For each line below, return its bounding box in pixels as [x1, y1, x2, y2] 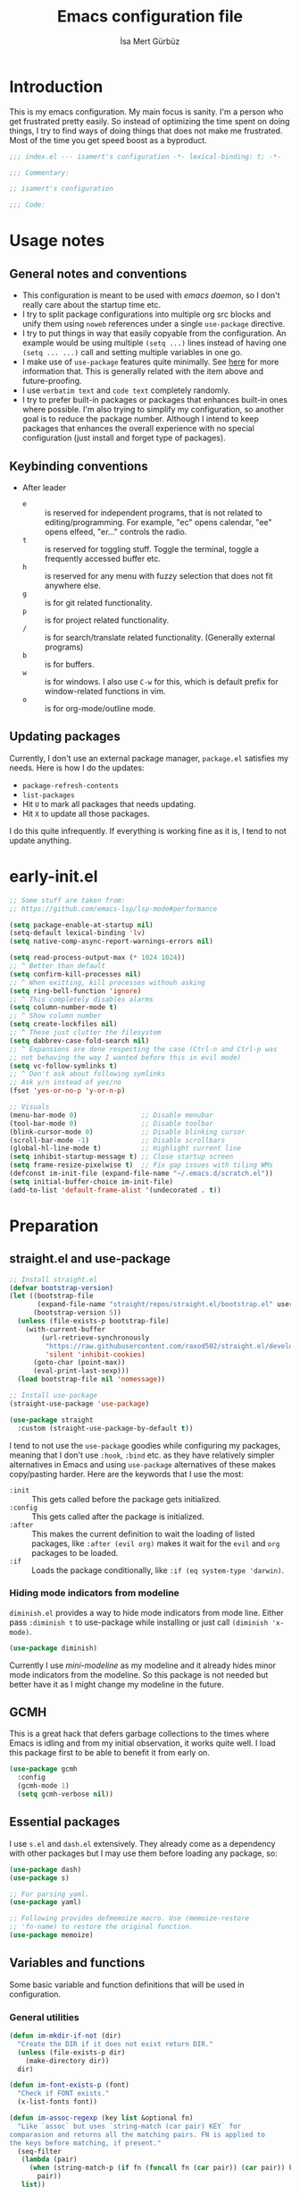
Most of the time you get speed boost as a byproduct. [9, 134, 207, 145]
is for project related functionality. [44, 615, 170, 625]
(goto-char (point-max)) [32, 1358, 126, 1367]
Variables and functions [9, 1955, 146, 1970]
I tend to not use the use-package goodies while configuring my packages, [9, 1440, 281, 1450]
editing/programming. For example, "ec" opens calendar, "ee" [44, 517, 272, 527]
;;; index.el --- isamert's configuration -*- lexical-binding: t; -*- [9, 152, 281, 161]
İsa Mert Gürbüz [120, 36, 180, 47]
